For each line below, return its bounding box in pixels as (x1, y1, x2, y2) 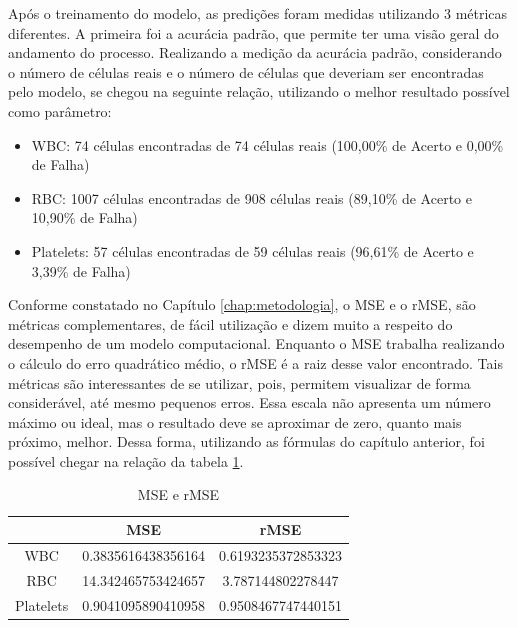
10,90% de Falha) (31, 207, 138, 228)
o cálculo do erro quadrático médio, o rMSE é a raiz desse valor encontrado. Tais (8, 352, 503, 373)
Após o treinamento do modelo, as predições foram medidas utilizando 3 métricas (8, 3, 508, 23)
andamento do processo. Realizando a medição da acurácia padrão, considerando (8, 42, 502, 63)
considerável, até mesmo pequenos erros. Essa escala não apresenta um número (8, 392, 491, 413)
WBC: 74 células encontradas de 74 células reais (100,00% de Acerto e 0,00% (31, 134, 504, 155)
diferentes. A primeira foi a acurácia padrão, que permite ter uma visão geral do (8, 22, 499, 43)
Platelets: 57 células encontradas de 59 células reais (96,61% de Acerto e (31, 240, 474, 261)
